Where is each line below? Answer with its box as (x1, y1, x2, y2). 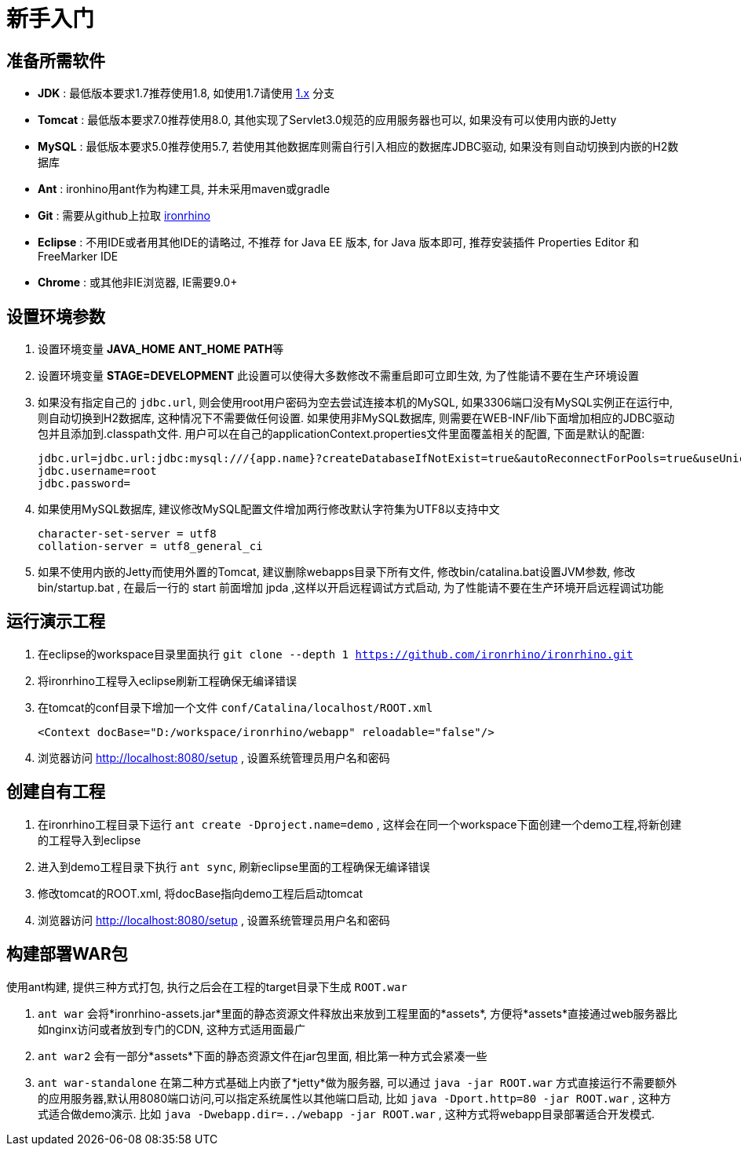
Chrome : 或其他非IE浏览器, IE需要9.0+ (38, 275, 238, 290)
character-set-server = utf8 (38, 527, 217, 541)
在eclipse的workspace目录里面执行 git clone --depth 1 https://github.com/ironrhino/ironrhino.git (38, 647, 633, 661)
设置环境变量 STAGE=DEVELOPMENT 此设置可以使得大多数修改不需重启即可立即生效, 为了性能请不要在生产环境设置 (38, 369, 639, 383)
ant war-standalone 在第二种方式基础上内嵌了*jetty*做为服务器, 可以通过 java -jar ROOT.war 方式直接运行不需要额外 (38, 1075, 677, 1089)
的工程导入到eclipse (38, 833, 141, 847)
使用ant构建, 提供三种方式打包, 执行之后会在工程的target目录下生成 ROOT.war (6, 979, 407, 993)
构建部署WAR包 (6, 944, 128, 964)
